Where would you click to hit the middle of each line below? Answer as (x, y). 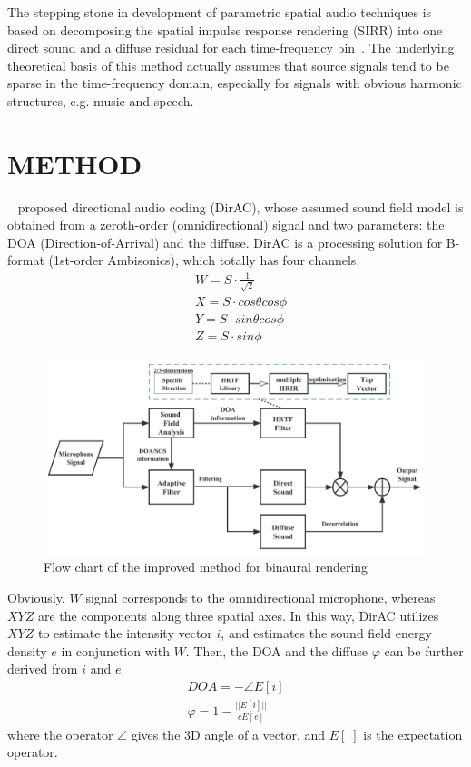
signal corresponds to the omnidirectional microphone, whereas (260, 597)
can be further (424, 650)
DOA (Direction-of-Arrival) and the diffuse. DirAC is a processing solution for (225, 242)
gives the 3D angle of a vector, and (228, 734)
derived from (43, 669)
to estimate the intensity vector (125, 633)
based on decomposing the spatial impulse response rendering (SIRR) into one (225, 29)
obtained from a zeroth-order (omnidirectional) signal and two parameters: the (226, 225)
